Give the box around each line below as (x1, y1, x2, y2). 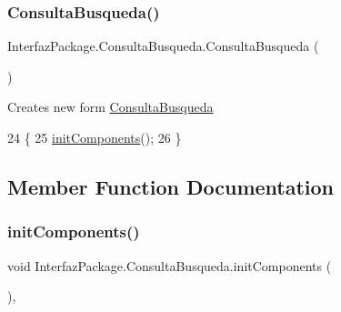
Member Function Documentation (7, 172, 335, 200)
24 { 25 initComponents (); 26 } (7, 128, 182, 146)
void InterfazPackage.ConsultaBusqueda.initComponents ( (7, 256, 332, 275)
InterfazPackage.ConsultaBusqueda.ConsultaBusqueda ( (7, 36, 319, 55)
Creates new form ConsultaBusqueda (7, 97, 214, 116)
